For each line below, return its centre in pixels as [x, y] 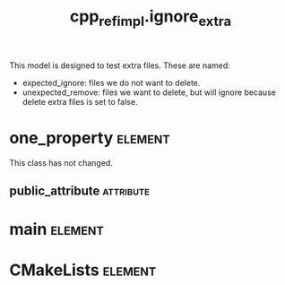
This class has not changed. [61, 162]
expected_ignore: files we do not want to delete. [111, 82]
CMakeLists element [83, 270]
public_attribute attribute [80, 191]
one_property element [90, 138]
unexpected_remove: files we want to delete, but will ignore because [149, 92]
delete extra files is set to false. [80, 101]
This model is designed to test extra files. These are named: [120, 65]
